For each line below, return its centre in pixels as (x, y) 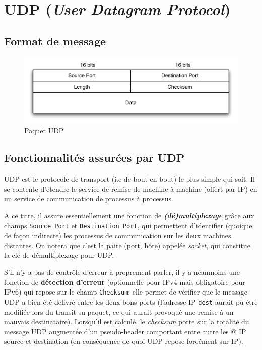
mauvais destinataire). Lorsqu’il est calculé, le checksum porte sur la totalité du (127, 322)
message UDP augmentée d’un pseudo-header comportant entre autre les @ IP (125, 331)
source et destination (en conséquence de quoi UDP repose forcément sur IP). (124, 341)
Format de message (55, 41)
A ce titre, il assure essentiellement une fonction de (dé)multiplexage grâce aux (129, 216)
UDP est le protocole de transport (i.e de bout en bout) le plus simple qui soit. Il (129, 179)
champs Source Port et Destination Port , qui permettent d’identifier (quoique (128, 225)
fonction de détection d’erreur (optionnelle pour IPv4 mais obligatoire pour (125, 282)
